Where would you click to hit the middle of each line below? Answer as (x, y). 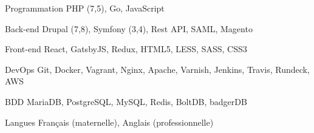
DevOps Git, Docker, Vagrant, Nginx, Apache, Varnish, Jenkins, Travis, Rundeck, (157, 69)
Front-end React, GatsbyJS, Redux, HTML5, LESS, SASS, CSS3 (126, 49)
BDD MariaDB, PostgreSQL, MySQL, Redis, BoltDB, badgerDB (126, 101)
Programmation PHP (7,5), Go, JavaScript (85, 8)
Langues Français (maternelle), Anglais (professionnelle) (109, 122)
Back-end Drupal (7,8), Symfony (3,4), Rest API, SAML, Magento (129, 28)
